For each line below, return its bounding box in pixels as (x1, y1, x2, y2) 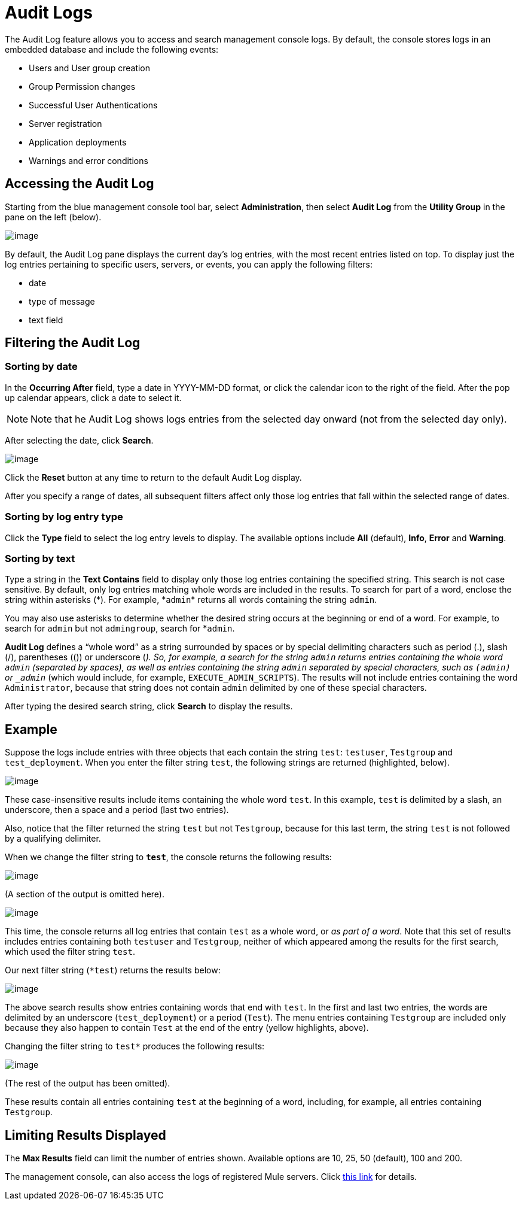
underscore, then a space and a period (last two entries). (5, 805, 229, 815)
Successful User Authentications (29, 99, 158, 110)
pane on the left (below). (5, 211, 102, 222)
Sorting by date (5, 360, 78, 373)
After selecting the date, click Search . (5, 435, 154, 445)
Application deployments (29, 136, 127, 147)
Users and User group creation (29, 62, 151, 73)
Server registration (29, 118, 102, 129)
